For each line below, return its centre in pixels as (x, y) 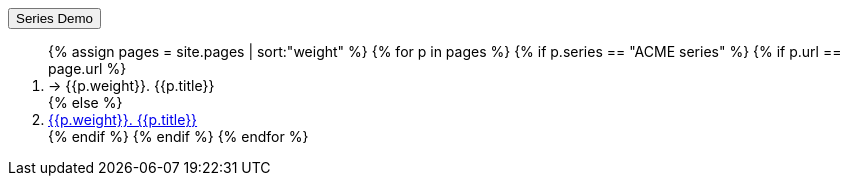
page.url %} (87, 68)
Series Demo (55, 18)
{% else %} (85, 102)
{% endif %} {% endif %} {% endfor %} (178, 136)
